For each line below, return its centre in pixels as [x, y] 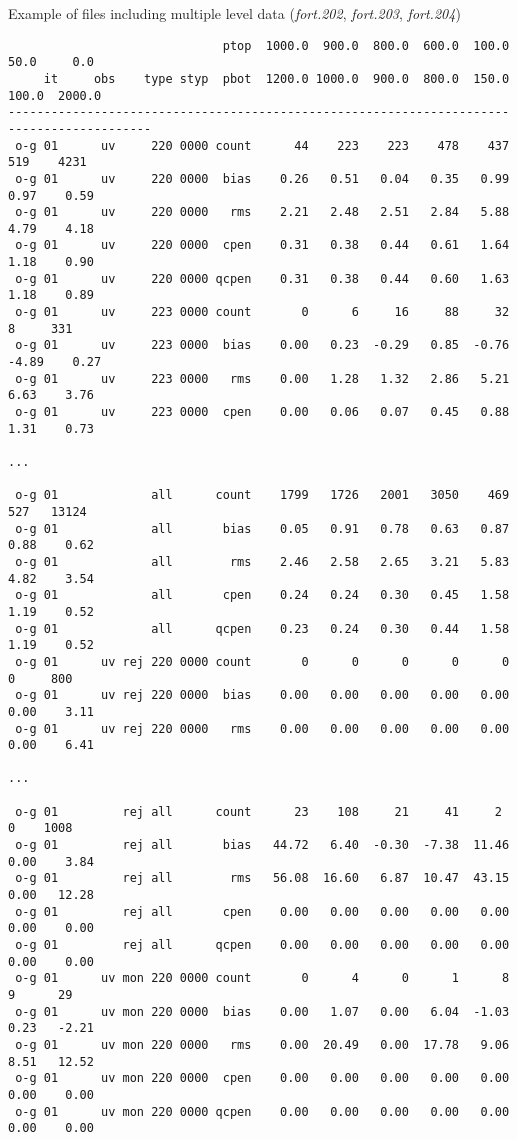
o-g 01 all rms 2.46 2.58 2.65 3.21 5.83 [262, 561]
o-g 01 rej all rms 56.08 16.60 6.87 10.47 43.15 [262, 878]
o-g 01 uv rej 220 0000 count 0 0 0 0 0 [262, 661]
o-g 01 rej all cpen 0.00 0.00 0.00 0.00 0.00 [262, 911]
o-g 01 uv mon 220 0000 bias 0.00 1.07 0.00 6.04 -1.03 [262, 1011]
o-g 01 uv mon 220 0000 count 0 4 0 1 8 [262, 978]
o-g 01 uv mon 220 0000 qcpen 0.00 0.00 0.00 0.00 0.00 [262, 1111]
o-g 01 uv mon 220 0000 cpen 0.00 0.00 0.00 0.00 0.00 [262, 1078]
